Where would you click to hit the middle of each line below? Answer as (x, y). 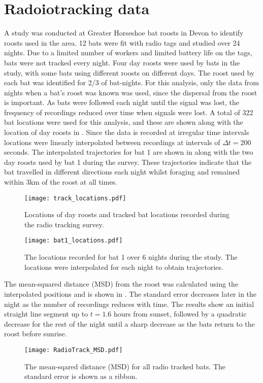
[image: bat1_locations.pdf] (74, 241)
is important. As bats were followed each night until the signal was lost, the (122, 102)
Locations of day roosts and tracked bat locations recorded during (127, 214)
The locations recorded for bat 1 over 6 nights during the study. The (131, 257)
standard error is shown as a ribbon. (81, 376)
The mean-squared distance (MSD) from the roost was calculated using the (121, 284)
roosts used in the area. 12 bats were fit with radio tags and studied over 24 (122, 42)
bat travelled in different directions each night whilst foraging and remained (122, 172)
